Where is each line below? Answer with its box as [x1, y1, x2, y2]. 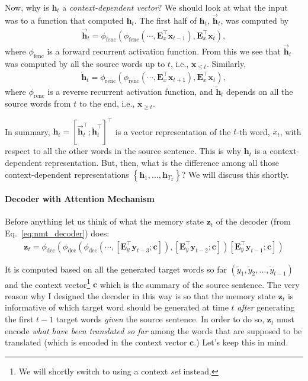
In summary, [5, 125, 50, 137]
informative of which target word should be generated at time [5, 301, 229, 313]
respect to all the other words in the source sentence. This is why [5, 145, 242, 157]
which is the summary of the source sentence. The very [100, 278, 300, 290]
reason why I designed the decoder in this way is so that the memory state [5, 289, 276, 302]
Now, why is [5, 1, 49, 13]
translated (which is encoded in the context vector [5, 336, 187, 348]
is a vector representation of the [115, 125, 231, 137]
